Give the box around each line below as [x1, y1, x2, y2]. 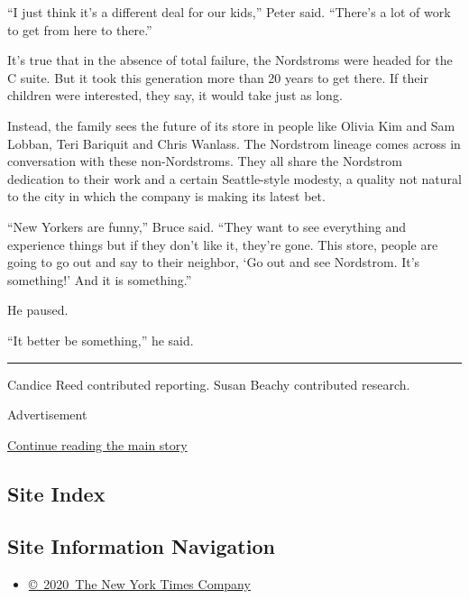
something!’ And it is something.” [7, 270, 192, 289]
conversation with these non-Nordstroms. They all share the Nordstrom [7, 152, 402, 170]
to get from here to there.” [7, 20, 152, 39]
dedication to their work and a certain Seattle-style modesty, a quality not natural [7, 169, 462, 188]
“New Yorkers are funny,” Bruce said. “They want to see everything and [7, 217, 406, 235]
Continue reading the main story [7, 435, 188, 454]
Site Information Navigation [7, 532, 275, 560]
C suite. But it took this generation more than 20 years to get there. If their [7, 68, 428, 87]
